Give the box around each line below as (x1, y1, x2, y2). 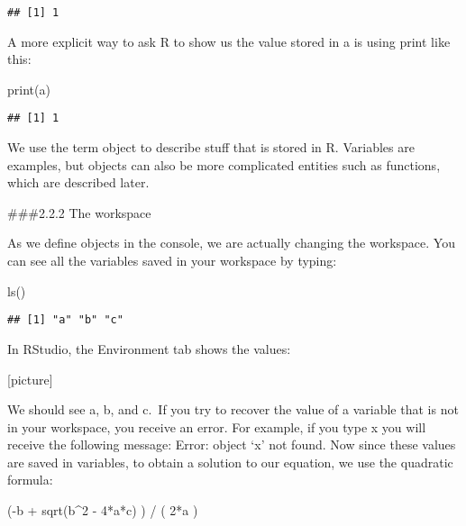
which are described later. (7, 173, 150, 192)
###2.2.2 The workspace (7, 203, 151, 222)
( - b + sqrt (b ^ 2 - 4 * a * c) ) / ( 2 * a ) (7, 501, 198, 520)
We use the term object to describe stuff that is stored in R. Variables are (7, 138, 415, 157)
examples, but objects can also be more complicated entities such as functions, (7, 155, 441, 174)
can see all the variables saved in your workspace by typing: (7, 251, 337, 270)
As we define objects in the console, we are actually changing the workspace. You (7, 233, 455, 252)
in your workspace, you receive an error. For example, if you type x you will (7, 417, 426, 436)
